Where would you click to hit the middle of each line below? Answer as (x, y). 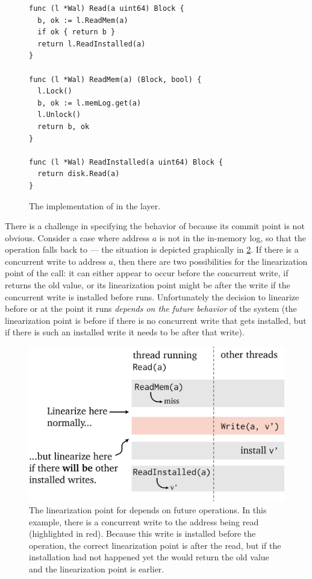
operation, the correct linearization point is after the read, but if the (155, 545)
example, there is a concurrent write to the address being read (144, 521)
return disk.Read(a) (79, 174)
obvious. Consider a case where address (77, 237)
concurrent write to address (55, 261)
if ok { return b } (76, 32)
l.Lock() (55, 91)
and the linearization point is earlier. (97, 568)
